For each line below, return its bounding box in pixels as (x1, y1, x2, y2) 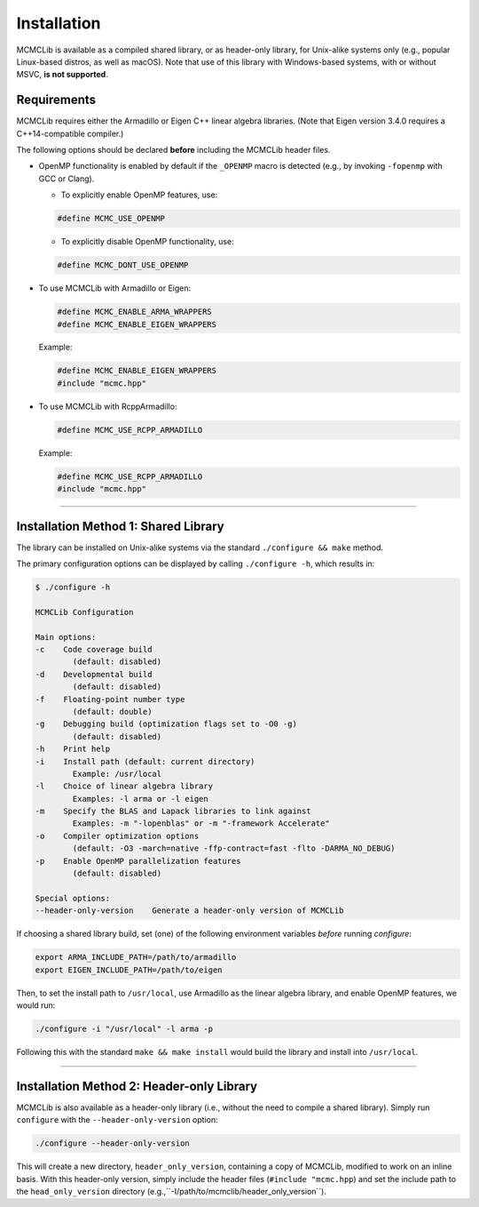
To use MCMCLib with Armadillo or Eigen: (38, 283, 192, 293)
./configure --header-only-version (35, 1139, 190, 1148)
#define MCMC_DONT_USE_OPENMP (57, 260, 189, 270)
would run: (16, 1000, 56, 1011)
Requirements (16, 92, 97, 108)
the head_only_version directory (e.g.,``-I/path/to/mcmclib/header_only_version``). (16, 1186, 327, 1196)
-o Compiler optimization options (35, 831, 200, 841)
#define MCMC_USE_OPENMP (57, 213, 166, 224)
